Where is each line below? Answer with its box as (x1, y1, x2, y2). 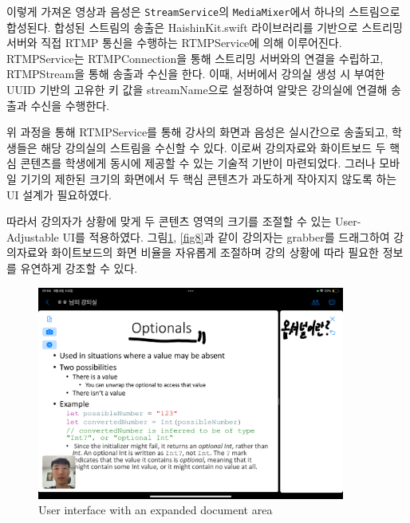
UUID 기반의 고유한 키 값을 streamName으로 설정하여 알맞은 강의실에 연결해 (6, 81, 388, 98)
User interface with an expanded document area (38, 501, 273, 518)
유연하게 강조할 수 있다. (20, 259, 138, 276)
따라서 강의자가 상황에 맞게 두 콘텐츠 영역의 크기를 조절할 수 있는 (6, 213, 332, 230)
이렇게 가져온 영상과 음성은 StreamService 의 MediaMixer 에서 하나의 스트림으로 (6, 3, 400, 19)
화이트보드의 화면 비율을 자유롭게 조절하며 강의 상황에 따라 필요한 (51, 244, 379, 261)
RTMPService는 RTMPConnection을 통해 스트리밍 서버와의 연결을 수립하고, (6, 49, 384, 66)
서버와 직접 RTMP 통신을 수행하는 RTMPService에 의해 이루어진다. (6, 34, 342, 51)
